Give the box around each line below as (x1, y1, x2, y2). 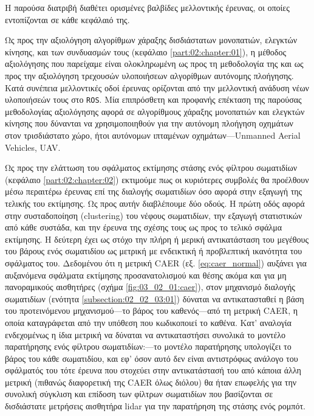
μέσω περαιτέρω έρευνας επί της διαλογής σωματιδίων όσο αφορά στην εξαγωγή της (5, 185, 302, 198)
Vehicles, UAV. (5, 140, 61, 153)
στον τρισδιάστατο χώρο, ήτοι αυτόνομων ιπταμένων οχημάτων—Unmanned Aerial (5, 129, 301, 141)
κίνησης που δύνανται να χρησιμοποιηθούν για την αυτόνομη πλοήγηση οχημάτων (5, 117, 293, 130)
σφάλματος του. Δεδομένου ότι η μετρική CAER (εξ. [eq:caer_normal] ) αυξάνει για (5, 256, 307, 269)
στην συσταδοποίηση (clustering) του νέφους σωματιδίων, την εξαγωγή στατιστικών (5, 209, 302, 221)
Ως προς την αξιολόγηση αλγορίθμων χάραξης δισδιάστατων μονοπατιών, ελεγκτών (5, 33, 298, 46)
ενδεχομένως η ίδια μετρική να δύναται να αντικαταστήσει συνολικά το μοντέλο (5, 328, 286, 341)
